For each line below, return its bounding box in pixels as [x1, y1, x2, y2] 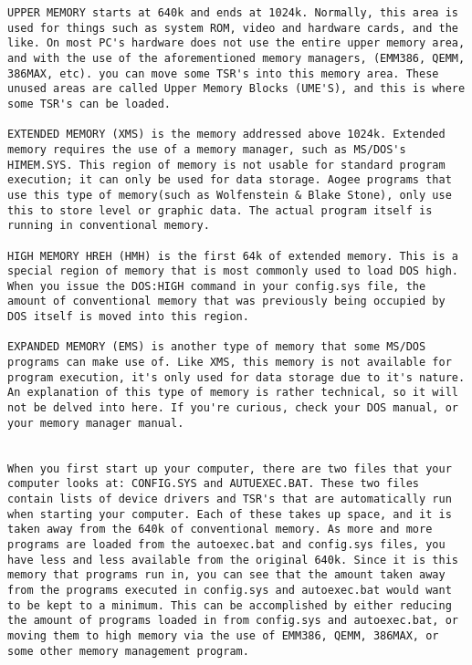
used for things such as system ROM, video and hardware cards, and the [7, 21, 458, 35]
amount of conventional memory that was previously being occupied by [7, 295, 446, 308]
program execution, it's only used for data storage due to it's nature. [7, 370, 466, 384]
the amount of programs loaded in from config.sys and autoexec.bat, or [7, 614, 458, 628]
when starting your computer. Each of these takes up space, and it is [7, 507, 452, 521]
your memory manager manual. [7, 416, 184, 430]
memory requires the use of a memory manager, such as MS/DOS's [7, 142, 406, 156]
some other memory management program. [7, 644, 249, 658]
